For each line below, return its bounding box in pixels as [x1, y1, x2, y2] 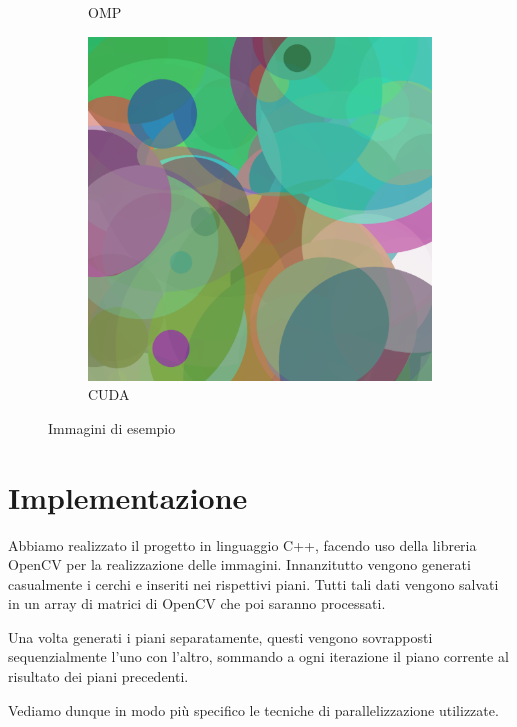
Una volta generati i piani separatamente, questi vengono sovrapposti [8, 626, 433, 647]
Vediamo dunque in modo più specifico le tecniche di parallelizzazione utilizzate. [8, 699, 499, 720]
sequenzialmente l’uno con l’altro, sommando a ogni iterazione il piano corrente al [8, 646, 509, 667]
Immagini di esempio [48, 417, 176, 438]
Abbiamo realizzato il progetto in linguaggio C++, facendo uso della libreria [8, 534, 477, 555]
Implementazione [8, 476, 248, 517]
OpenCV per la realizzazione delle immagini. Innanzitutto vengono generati [8, 554, 471, 575]
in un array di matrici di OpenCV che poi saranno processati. [8, 593, 386, 614]
